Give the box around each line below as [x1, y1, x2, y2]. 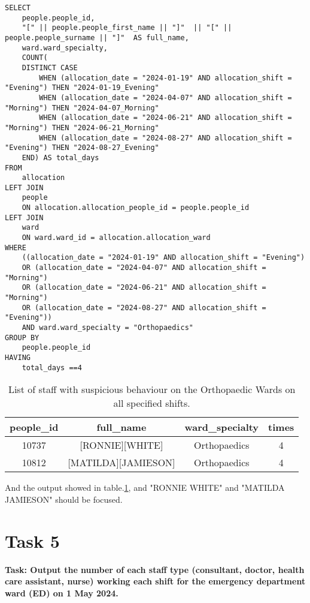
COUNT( [22, 53, 48, 62]
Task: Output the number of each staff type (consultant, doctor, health [5, 563, 305, 575]
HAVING [5, 353, 31, 362]
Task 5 [5, 528, 60, 553]
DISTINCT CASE [22, 63, 78, 72]
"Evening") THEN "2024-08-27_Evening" [5, 143, 159, 152]
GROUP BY [5, 333, 39, 342]
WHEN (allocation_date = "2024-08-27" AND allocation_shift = [39, 133, 292, 142]
